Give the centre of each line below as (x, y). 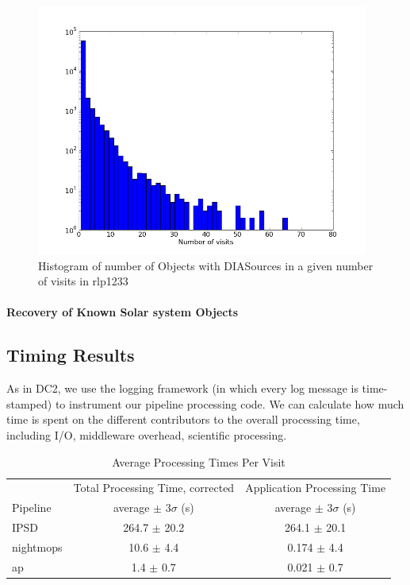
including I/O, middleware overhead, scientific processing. (147, 434)
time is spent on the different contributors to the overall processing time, (183, 419)
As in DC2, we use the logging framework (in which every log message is (182, 388)
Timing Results (71, 355)
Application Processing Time (316, 488)
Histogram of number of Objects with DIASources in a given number (206, 265)
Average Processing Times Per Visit (199, 461)
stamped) (29, 403)
